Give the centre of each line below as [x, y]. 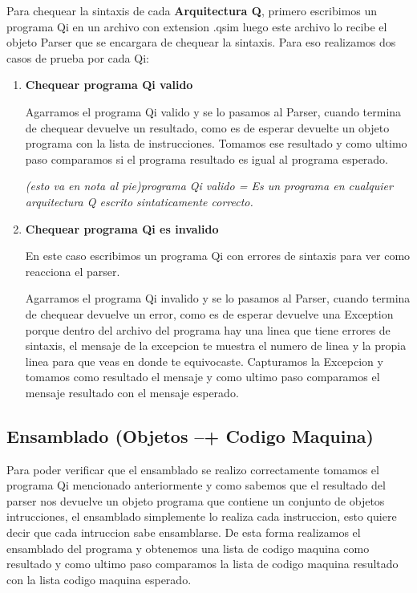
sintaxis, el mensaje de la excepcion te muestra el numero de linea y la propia [216, 345]
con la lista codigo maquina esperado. [99, 579]
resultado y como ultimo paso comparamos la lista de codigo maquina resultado [202, 564]
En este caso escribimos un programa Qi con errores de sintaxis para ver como [218, 256]
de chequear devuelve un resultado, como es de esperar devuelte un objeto [207, 127]
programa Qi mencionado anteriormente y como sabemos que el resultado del [196, 485]
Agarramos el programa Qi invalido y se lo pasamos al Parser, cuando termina [218, 298]
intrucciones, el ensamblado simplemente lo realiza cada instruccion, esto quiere [202, 516]
